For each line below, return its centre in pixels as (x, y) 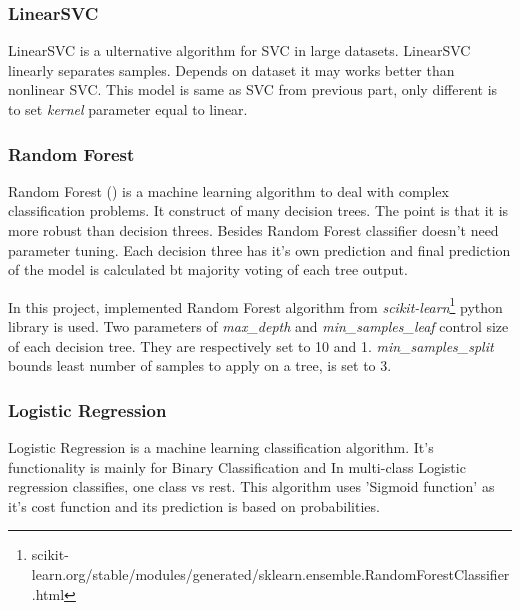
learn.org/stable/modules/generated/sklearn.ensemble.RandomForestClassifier (270, 574)
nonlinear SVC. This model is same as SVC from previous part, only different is (253, 89)
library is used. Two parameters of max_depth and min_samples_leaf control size (258, 326)
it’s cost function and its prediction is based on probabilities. (194, 505)
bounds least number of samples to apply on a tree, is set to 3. (200, 365)
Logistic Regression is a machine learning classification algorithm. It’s (221, 447)
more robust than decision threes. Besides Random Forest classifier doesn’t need (253, 230)
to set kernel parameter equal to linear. (128, 109)
